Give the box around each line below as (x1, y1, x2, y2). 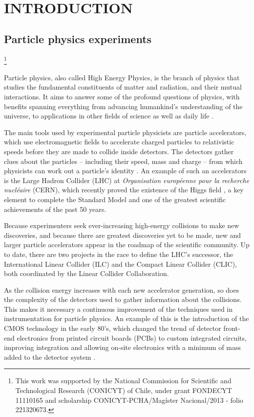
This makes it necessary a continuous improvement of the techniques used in (4, 303, 233, 314)
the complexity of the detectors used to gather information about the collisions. (4, 294, 242, 304)
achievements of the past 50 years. (4, 204, 106, 214)
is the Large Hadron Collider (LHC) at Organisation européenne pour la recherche (4, 175, 250, 185)
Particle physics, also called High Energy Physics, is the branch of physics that (4, 72, 240, 82)
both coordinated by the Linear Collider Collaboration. (4, 268, 169, 278)
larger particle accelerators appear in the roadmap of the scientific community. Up (4, 239, 250, 250)
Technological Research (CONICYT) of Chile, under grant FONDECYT (15, 385, 232, 395)
